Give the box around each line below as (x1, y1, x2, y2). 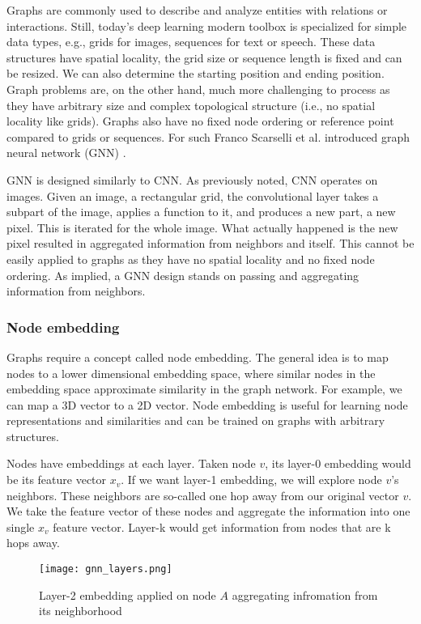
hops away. (6, 534, 60, 551)
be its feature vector (6, 471, 107, 488)
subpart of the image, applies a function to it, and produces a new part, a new (6, 203, 396, 220)
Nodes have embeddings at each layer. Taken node (6, 455, 256, 472)
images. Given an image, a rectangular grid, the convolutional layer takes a (6, 187, 379, 204)
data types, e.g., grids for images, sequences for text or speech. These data (6, 33, 376, 50)
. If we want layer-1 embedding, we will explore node (121, 471, 382, 488)
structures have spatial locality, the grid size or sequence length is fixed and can (6, 49, 402, 66)
